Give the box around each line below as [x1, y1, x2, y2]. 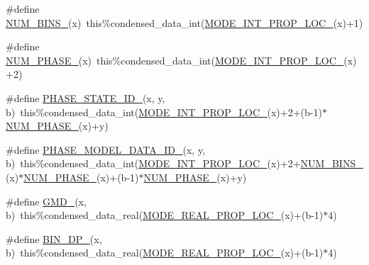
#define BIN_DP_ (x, [6, 231, 102, 246]
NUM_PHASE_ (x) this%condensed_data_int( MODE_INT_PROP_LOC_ [6, 52, 344, 67]
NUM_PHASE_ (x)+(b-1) [23, 169, 139, 184]
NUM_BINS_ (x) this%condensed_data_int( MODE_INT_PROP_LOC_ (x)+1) [6, 15, 363, 30]
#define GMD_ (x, [6, 193, 87, 208]
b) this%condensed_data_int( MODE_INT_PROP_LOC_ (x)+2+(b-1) [6, 104, 322, 119]
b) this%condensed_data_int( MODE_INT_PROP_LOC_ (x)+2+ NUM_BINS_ [6, 156, 363, 171]
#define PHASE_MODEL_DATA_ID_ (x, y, [6, 142, 206, 157]
